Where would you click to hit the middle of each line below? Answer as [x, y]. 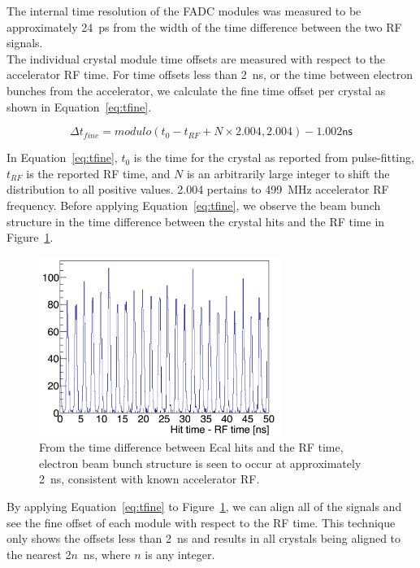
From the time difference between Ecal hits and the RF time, [191, 447]
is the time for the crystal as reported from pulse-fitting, [274, 157]
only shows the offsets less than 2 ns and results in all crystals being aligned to [204, 538]
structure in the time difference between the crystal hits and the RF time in [196, 221]
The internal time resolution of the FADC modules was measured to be [184, 11]
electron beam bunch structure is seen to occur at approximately [200, 463]
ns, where [107, 554]
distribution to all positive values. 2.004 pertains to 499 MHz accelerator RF [198, 189]
